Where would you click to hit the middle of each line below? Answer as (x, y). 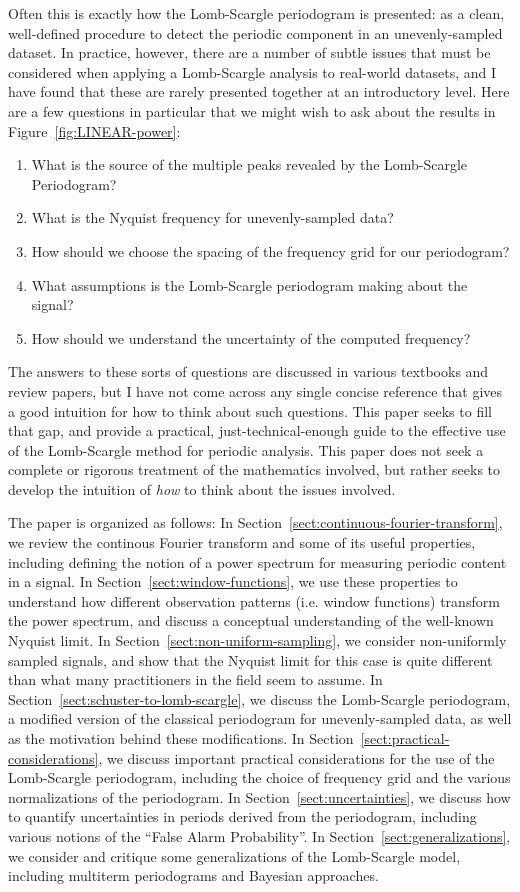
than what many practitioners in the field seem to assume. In (195, 679)
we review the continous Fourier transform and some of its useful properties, (242, 542)
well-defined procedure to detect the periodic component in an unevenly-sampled (255, 32)
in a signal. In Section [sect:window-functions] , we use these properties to (233, 581)
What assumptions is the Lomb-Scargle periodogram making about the (249, 284)
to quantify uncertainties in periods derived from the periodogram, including (242, 816)
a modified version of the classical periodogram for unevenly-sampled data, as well (260, 718)
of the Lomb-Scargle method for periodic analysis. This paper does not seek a (246, 449)
